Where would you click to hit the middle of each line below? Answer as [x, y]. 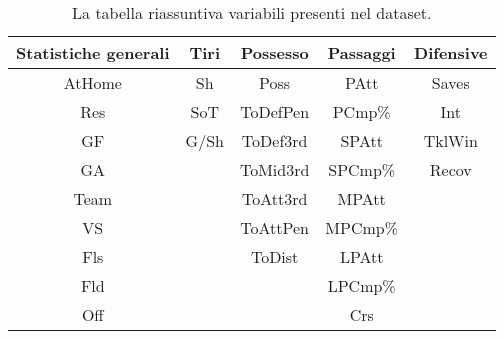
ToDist [274, 256]
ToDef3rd [274, 140]
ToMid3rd [274, 169]
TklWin [450, 140]
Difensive [451, 52]
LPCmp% [361, 285]
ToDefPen [275, 111]
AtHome [92, 82]
